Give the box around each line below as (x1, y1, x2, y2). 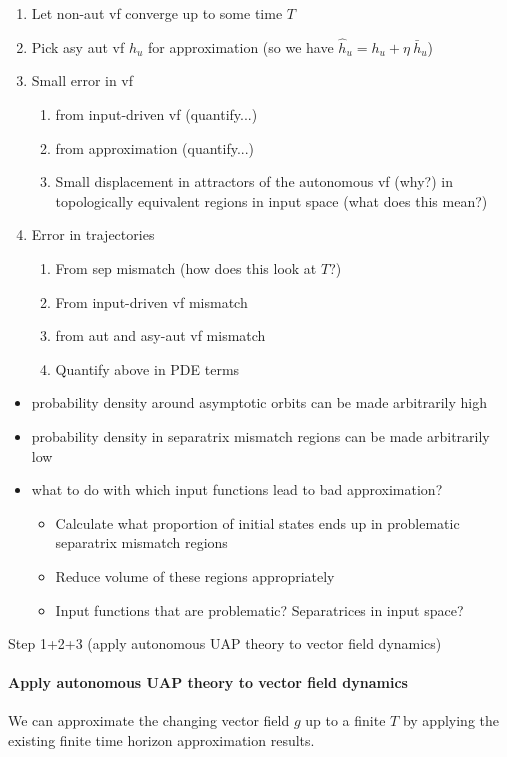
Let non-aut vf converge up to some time (31, 3, 283, 23)
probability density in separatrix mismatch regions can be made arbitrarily (31, 425, 490, 446)
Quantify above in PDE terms (55, 358, 240, 379)
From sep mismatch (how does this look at (55, 257, 317, 278)
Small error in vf (31, 70, 134, 91)
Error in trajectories (31, 224, 155, 245)
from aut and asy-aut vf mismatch (55, 325, 266, 346)
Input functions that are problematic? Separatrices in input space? (55, 599, 464, 620)
